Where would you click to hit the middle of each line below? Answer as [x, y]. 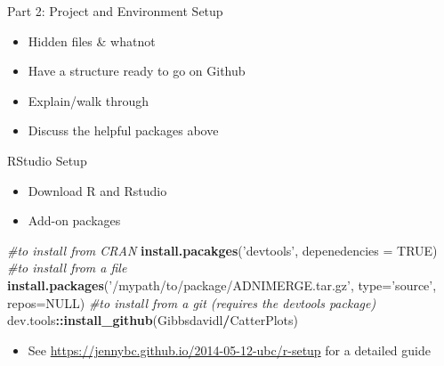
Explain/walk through [89, 100]
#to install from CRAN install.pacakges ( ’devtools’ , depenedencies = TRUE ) [222, 250]
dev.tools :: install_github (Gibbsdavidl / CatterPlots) [153, 320]
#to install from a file [67, 268]
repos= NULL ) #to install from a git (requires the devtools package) [192, 302]
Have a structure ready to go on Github [137, 71]
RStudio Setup [47, 160]
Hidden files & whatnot [92, 41]
